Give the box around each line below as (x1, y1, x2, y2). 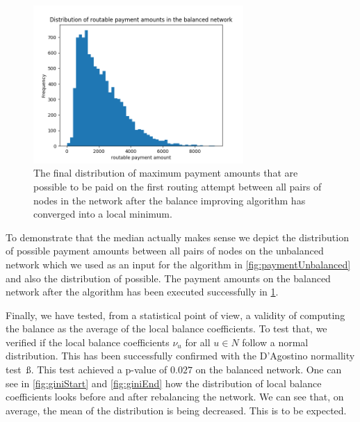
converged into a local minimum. (33, 206, 172, 221)
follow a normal (242, 334, 309, 349)
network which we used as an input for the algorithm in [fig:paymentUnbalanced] (6, 257, 351, 271)
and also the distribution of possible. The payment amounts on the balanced (6, 270, 331, 285)
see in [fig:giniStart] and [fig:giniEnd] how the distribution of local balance (6, 375, 322, 390)
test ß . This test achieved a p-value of (6, 362, 167, 377)
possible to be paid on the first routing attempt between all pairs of (33, 179, 322, 193)
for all (185, 334, 211, 349)
